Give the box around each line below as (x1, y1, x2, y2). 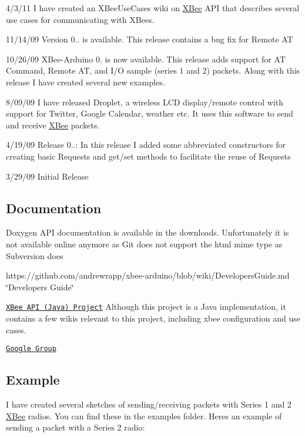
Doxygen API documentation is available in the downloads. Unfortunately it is (6, 226, 289, 239)
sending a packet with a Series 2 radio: (6, 421, 145, 433)
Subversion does (6, 249, 63, 261)
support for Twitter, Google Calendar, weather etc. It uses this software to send (6, 107, 293, 120)
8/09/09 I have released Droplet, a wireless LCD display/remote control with (6, 95, 283, 108)
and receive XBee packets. (6, 118, 100, 131)
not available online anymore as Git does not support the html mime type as (6, 237, 283, 250)
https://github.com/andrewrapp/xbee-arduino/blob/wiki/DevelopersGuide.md (6, 269, 290, 282)
